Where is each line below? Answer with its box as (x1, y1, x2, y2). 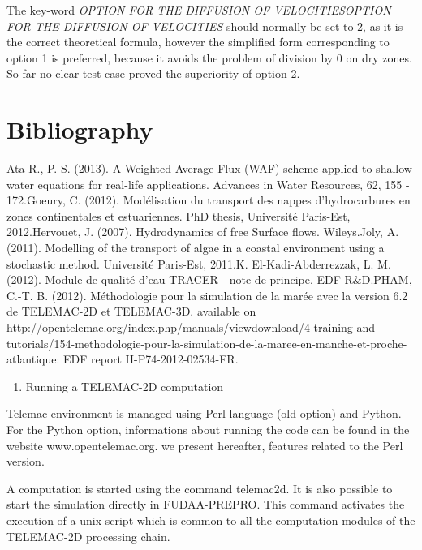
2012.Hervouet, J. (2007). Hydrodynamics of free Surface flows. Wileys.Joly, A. (6, 223, 399, 240)
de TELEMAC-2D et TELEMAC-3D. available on (6, 303, 256, 320)
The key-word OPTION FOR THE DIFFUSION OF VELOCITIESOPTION (6, 2, 391, 18)
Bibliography (6, 113, 153, 146)
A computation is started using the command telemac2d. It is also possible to (6, 479, 393, 496)
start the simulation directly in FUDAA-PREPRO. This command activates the (6, 496, 405, 513)
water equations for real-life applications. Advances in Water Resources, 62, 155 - (6, 175, 410, 192)
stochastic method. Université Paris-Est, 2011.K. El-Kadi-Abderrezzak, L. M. (6, 255, 391, 272)
